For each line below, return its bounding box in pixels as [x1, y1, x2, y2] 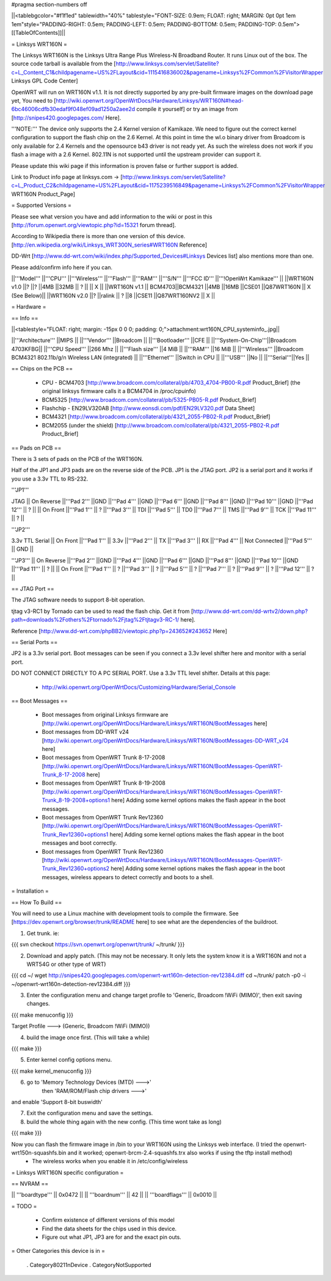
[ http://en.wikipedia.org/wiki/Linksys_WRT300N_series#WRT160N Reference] [11, 241, 208, 249]
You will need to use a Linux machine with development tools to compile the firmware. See [11, 910, 239, 917]
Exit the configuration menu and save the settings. [26, 1109, 153, 1117]
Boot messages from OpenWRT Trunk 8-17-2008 [42, 754, 166, 761]
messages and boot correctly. [42, 840, 117, 847]
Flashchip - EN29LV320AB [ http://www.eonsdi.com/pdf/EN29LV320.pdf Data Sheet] [42, 405, 255, 412]
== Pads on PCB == [11, 444, 62, 451]
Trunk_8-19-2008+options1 [42, 797, 110, 804]
